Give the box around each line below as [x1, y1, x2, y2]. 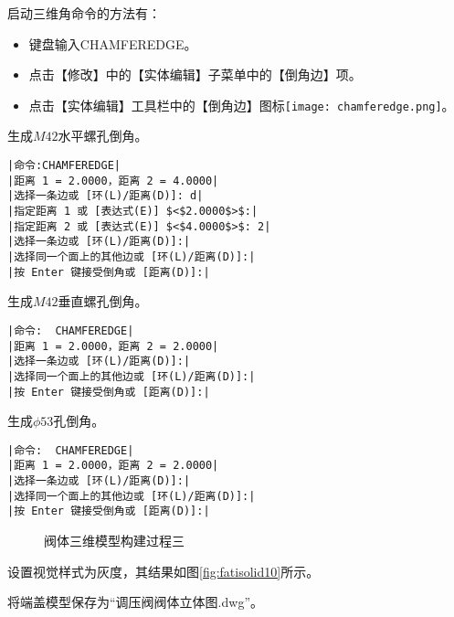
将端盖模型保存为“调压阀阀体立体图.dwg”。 [7, 592, 263, 612]
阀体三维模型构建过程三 [44, 531, 185, 550]
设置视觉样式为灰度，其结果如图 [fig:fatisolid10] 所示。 [7, 561, 320, 580]
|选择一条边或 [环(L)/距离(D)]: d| [7, 189, 204, 203]
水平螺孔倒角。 [58, 126, 148, 145]
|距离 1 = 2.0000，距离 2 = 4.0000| [7, 174, 219, 187]
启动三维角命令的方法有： [7, 4, 161, 22]
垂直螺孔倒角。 [58, 292, 148, 311]
